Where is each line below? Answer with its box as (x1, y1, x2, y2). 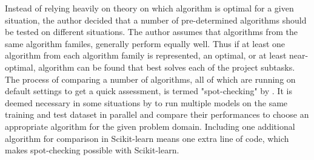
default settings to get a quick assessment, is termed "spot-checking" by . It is (5, 85, 292, 97)
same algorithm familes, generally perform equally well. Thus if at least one (5, 37, 286, 50)
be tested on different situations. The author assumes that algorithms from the (5, 25, 298, 38)
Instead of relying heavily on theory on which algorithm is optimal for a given (5, 2, 294, 14)
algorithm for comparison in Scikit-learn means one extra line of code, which (5, 132, 289, 144)
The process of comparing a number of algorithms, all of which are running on (5, 72, 296, 85)
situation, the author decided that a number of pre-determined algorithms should (5, 13, 307, 26)
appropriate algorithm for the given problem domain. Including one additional (5, 120, 295, 132)
